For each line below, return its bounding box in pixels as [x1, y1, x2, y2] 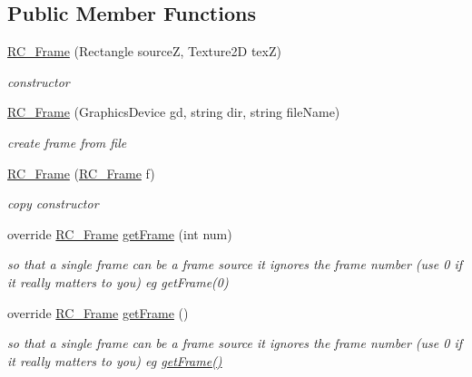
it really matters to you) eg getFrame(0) [7, 272, 229, 291]
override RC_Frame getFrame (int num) [7, 224, 232, 243]
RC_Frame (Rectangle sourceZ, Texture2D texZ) [7, 42, 281, 61]
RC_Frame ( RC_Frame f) [7, 163, 155, 182]
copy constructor [7, 194, 99, 213]
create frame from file [7, 132, 127, 151]
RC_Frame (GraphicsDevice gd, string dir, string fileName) [7, 102, 340, 121]
